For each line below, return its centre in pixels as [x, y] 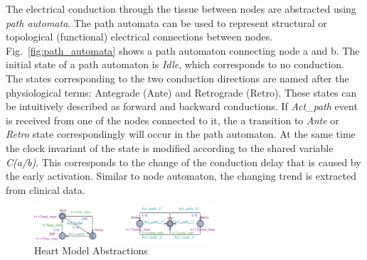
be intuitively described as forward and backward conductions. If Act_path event [182, 106]
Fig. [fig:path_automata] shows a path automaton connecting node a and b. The [183, 50]
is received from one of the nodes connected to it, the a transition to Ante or [172, 120]
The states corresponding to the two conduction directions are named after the [177, 78]
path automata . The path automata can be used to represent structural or [166, 22]
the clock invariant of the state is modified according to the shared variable [170, 147]
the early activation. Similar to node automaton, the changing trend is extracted [181, 176]
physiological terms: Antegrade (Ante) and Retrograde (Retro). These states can [181, 92]
